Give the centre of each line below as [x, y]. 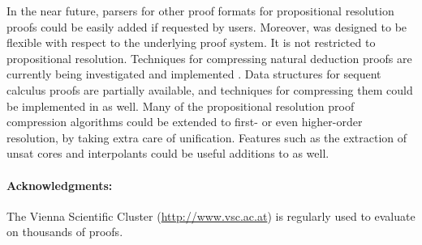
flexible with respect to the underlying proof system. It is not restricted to [191, 42]
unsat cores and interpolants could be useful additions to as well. [168, 153]
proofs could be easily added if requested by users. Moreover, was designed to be [207, 26]
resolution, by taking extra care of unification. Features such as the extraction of [207, 137]
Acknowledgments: [60, 185]
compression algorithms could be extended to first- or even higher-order [185, 122]
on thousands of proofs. [65, 232]
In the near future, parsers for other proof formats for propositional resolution [200, 11]
